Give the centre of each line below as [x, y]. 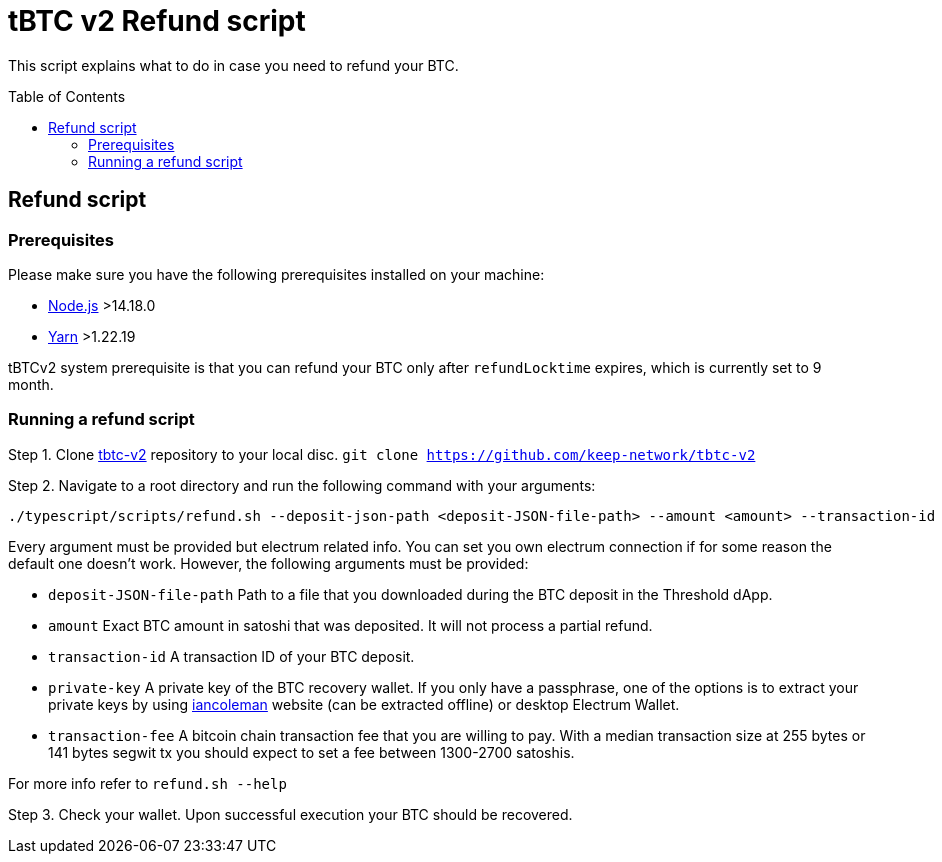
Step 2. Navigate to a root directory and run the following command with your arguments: [302, 485]
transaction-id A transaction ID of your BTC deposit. [231, 656]
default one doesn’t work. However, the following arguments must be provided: [268, 563]
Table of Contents [67, 96]
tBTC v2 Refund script [157, 21]
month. [31, 384]
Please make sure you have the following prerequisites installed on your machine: [276, 274]
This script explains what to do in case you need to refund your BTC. [233, 65]
